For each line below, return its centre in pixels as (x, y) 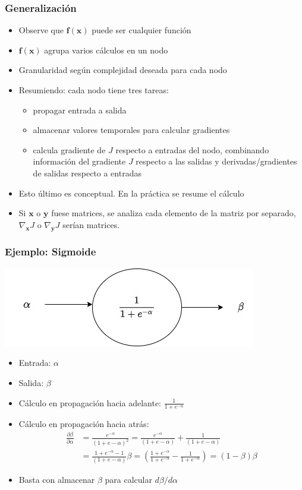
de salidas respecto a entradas (87, 173)
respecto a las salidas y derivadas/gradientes (216, 161)
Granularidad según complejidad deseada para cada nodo (123, 70)
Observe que (41, 30)
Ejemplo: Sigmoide (51, 252)
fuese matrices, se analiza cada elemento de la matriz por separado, (174, 213)
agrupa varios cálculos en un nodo (106, 50)
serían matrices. (91, 224)
